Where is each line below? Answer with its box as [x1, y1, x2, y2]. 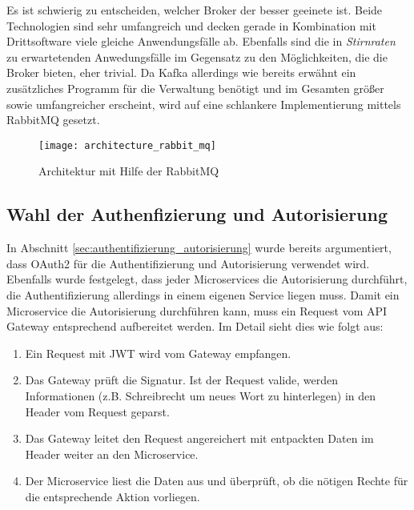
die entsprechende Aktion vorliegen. [25, 488, 200, 504]
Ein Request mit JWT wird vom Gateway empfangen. [25, 344, 291, 361]
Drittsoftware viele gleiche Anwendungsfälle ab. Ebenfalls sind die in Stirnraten [6, 33, 396, 50]
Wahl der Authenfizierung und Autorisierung [6, 202, 388, 227]
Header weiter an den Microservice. [25, 445, 199, 462]
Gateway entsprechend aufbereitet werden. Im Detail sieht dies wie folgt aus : [6, 318, 384, 335]
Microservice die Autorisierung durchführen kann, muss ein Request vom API [6, 302, 388, 319]
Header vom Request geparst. [25, 403, 170, 420]
